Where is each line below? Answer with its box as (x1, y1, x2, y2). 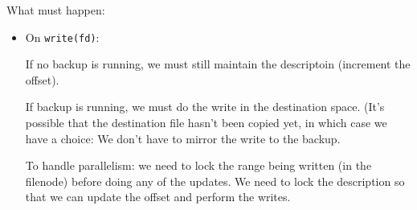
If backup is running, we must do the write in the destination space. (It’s (25, 98, 385, 115)
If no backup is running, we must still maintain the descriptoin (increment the (25, 56, 411, 72)
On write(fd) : (25, 28, 100, 45)
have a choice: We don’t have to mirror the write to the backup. (25, 130, 341, 146)
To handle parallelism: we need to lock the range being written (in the (25, 157, 372, 174)
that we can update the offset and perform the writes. (25, 188, 291, 205)
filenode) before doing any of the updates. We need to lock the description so (25, 172, 405, 189)
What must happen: (6, 2, 105, 18)
